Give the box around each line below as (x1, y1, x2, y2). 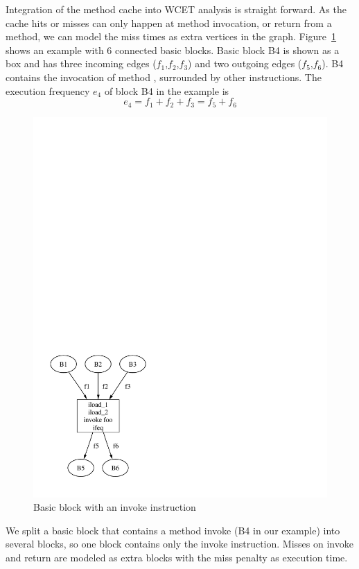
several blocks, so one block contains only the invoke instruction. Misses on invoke (6, 536, 353, 551)
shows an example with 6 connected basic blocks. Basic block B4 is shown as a (6, 42, 340, 57)
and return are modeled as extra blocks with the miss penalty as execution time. (6, 550, 348, 564)
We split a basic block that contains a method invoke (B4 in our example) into (6, 523, 340, 537)
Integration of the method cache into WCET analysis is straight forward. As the (6, 2, 347, 16)
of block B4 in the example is (104, 83, 229, 98)
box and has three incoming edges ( (6, 56, 157, 71)
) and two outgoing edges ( (188, 56, 302, 71)
